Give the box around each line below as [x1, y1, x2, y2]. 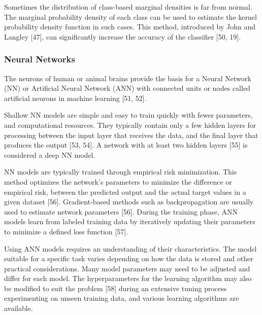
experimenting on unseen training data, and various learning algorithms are [4, 293, 239, 303]
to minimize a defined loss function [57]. [4, 226, 128, 236]
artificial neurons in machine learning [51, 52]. [4, 92, 147, 103]
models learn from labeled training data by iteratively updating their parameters [4, 216, 255, 227]
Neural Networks [4, 53, 75, 65]
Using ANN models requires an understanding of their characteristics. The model [4, 243, 257, 254]
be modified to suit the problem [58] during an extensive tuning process [4, 283, 227, 293]
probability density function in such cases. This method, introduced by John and [4, 21, 255, 32]
